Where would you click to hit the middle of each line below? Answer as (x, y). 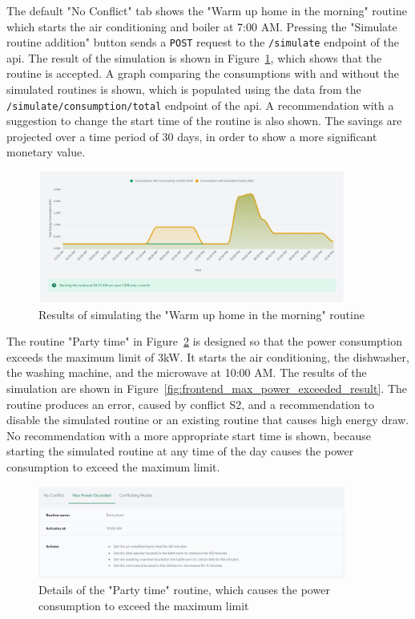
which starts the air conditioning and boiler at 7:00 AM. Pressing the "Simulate (202, 26)
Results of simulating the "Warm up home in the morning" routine (201, 314)
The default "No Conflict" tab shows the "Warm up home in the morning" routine (207, 10)
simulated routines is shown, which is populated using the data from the (184, 89)
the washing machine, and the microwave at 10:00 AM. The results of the (187, 372)
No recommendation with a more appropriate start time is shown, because (189, 435)
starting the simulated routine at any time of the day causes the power (180, 451)
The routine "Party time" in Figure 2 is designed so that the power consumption (204, 341)
